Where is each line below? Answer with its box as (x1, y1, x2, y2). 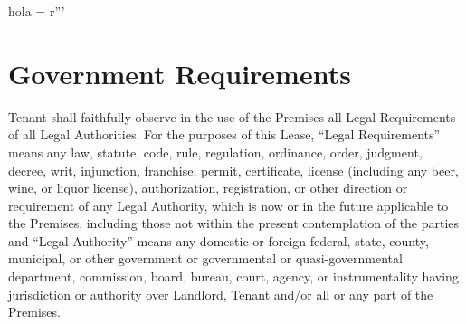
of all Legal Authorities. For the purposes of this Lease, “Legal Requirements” (8, 125, 441, 144)
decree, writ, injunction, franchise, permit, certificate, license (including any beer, (8, 160, 459, 179)
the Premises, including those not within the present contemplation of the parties (8, 214, 460, 233)
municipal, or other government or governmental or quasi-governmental (8, 249, 403, 268)
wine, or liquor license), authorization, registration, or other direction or (8, 178, 408, 197)
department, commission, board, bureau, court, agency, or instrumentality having (8, 267, 459, 286)
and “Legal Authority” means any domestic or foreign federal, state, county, (8, 231, 429, 250)
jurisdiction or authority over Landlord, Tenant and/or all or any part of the (8, 284, 433, 303)
